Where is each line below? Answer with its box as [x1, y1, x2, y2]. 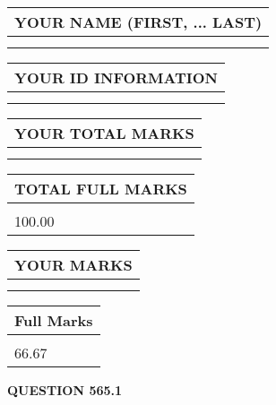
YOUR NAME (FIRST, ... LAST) [14, 12, 263, 32]
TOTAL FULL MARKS [14, 178, 187, 199]
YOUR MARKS [14, 254, 133, 275]
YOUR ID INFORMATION [14, 67, 218, 88]
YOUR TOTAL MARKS [14, 123, 194, 143]
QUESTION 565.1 [7, 381, 123, 399]
